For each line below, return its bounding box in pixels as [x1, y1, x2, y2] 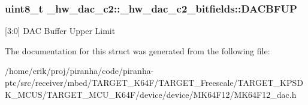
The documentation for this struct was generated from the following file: [5, 44, 270, 57]
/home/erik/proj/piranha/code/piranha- [5, 64, 154, 77]
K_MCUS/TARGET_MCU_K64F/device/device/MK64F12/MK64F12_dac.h [5, 88, 297, 100]
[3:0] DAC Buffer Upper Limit [5, 24, 116, 37]
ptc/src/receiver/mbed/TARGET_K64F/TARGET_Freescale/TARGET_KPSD [5, 76, 303, 88]
